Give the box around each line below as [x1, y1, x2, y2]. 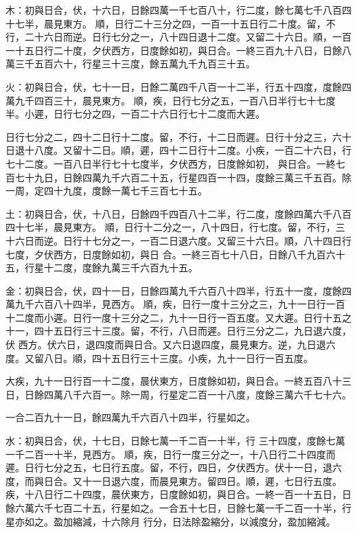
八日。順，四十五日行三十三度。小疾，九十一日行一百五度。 [43, 350, 313, 365]
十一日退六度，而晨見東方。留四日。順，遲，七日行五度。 [82, 473, 342, 488]
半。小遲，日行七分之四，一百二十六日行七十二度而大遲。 [5, 106, 265, 121]
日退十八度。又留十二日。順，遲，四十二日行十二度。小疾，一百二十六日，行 [5, 143, 352, 157]
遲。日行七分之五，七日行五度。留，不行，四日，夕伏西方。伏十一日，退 [5, 460, 332, 475]
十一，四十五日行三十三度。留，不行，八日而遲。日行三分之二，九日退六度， [5, 324, 352, 338]
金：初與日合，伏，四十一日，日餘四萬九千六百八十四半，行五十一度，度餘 [5, 283, 342, 297]
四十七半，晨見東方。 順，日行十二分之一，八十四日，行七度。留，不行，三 [5, 220, 345, 234]
